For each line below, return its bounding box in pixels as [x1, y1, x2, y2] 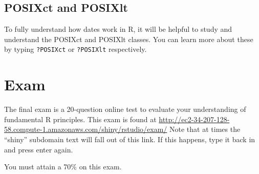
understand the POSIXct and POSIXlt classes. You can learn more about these [4, 33, 253, 44]
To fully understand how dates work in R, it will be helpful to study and [4, 24, 232, 34]
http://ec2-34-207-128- [159, 113, 230, 124]
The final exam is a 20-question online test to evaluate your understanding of [4, 104, 246, 114]
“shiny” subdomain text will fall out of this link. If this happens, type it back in [4, 133, 255, 144]
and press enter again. [4, 144, 73, 154]
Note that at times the [169, 124, 241, 134]
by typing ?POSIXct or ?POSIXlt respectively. [4, 44, 147, 54]
